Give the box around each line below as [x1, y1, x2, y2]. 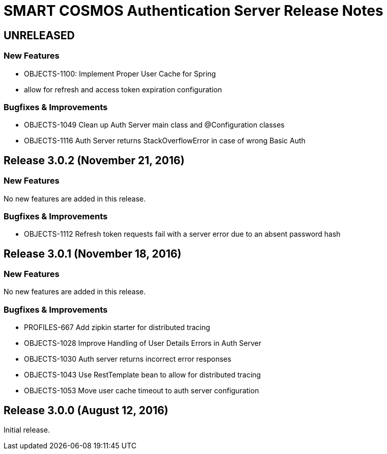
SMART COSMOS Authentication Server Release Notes [4, 2, 383, 19]
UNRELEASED [4, 29, 75, 42]
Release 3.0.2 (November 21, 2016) [4, 154, 185, 167]
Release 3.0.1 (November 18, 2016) [4, 247, 182, 260]
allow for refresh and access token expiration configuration [24, 85, 222, 94]
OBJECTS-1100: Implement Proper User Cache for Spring [24, 69, 216, 78]
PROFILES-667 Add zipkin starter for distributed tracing [24, 323, 210, 332]
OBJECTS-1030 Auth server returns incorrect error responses [24, 355, 232, 364]
